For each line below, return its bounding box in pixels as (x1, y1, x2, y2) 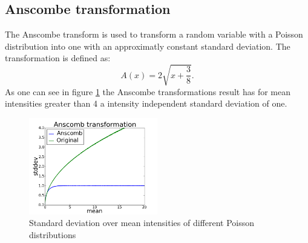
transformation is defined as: (5, 52, 111, 64)
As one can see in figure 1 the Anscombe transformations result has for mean (5, 85, 291, 98)
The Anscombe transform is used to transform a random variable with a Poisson (5, 28, 303, 41)
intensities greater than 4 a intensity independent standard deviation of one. (5, 97, 287, 110)
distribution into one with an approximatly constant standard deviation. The (5, 39, 290, 52)
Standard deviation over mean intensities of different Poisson (29, 216, 255, 229)
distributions (29, 228, 76, 241)
